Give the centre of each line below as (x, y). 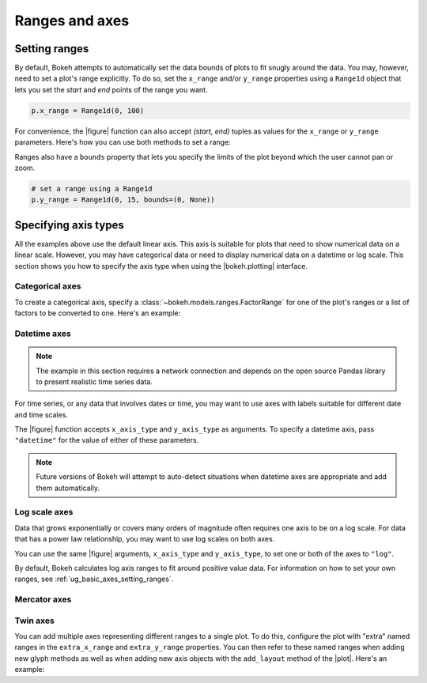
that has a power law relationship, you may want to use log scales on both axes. (145, 539)
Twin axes (34, 621)
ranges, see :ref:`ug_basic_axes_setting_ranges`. (94, 579)
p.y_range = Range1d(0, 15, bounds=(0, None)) (123, 200)
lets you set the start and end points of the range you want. (111, 89)
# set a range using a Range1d (92, 189)
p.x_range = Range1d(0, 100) (88, 110)
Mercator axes (43, 599)
